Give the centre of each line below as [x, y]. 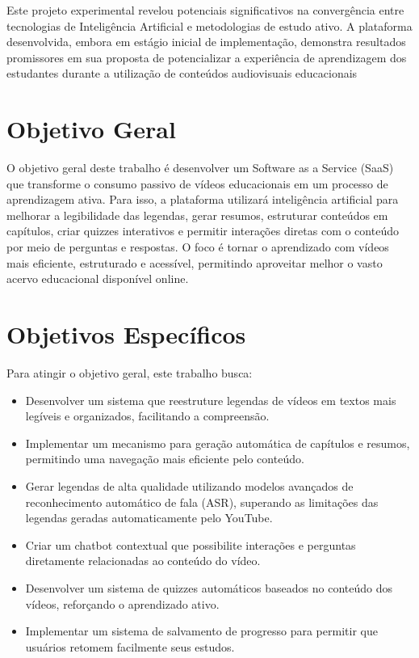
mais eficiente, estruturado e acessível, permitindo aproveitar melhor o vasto [195, 262]
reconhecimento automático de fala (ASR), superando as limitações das [202, 502]
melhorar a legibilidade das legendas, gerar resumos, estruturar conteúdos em [197, 215]
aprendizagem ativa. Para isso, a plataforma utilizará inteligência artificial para [203, 199]
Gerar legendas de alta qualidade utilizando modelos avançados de [189, 485]
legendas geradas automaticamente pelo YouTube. [149, 518]
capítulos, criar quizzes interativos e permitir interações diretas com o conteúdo [203, 231]
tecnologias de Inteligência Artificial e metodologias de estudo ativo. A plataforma [209, 25]
